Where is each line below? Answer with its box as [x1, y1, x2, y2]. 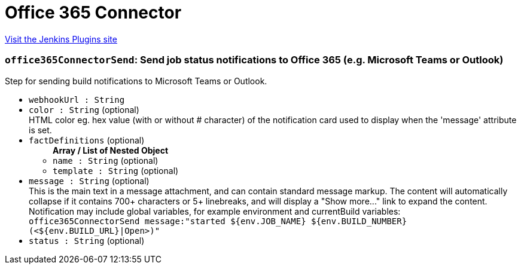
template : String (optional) [53, 165, 179, 176]
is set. [29, 124, 52, 135]
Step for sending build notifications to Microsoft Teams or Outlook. [5, 75, 267, 86]
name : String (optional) [53, 155, 159, 166]
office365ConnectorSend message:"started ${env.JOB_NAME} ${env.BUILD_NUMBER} [29, 216, 407, 226]
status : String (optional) [29, 235, 145, 246]
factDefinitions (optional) [29, 134, 145, 145]
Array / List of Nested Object [53, 145, 169, 155]
